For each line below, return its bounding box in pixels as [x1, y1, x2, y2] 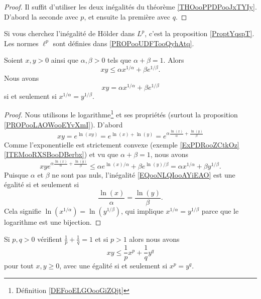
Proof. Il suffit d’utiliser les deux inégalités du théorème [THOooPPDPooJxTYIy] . [4, 2, 257, 12]
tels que [107, 55, 132, 65]
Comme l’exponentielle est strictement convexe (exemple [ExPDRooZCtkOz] [4, 139, 239, 149]
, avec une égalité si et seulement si [59, 260, 168, 271]
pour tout [4, 260, 34, 271]
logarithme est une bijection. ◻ [4, 216, 101, 227]
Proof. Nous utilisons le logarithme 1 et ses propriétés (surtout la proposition [4, 108, 238, 119]
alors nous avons [129, 233, 180, 244]
